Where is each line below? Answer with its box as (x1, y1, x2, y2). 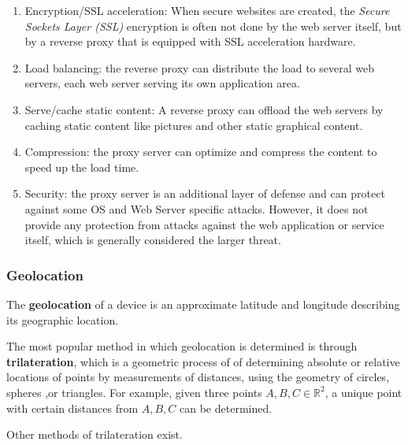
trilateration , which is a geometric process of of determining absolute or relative (6, 353, 400, 369)
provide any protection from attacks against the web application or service (24, 216, 384, 232)
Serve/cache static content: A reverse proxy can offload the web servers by (24, 101, 384, 117)
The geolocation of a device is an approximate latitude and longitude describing (6, 295, 400, 312)
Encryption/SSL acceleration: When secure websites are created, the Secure (24, 2, 390, 18)
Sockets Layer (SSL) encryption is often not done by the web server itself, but (24, 17, 402, 34)
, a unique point (325, 384, 402, 400)
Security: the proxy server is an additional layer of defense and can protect (24, 185, 385, 202)
